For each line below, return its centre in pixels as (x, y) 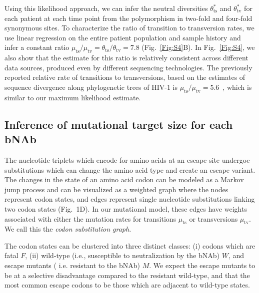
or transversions (213, 218)
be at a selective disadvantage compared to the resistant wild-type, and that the (127, 275)
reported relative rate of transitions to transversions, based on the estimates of (125, 77)
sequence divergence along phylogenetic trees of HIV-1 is (91, 87)
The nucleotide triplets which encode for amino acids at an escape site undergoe (127, 159)
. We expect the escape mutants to (202, 265)
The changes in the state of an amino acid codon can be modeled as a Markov (124, 179)
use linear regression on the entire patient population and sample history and (123, 37)
